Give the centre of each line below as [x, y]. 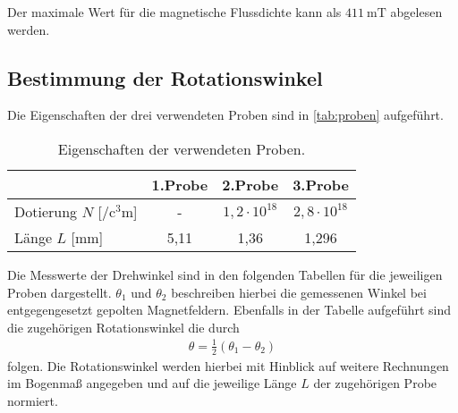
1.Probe [180, 184]
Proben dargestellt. [59, 292]
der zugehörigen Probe [375, 383]
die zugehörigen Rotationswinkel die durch [123, 327]
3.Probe [321, 184]
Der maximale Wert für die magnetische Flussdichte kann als [174, 12]
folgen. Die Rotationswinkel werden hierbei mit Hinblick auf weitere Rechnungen [228, 365]
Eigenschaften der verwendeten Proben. [182, 148]
